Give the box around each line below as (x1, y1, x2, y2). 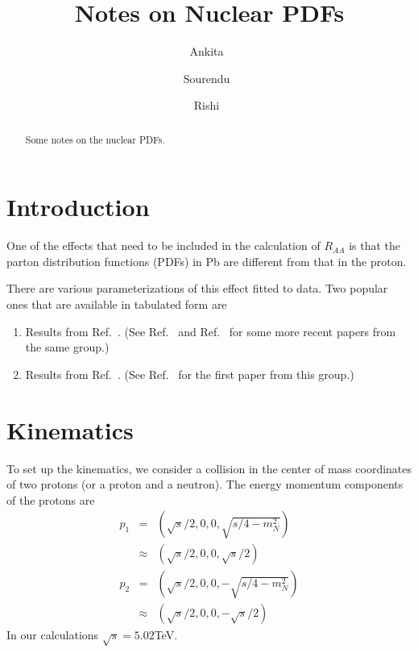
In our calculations (6, 626, 99, 643)
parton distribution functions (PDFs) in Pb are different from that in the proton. (6, 252, 407, 269)
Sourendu (183, 69, 230, 86)
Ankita (189, 43, 224, 60)
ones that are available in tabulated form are (6, 296, 227, 313)
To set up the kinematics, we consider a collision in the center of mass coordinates (6, 460, 412, 476)
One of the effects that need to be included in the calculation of (6, 237, 321, 254)
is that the (349, 237, 401, 254)
